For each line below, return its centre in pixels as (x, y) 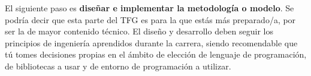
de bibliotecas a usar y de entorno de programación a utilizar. (118, 66)
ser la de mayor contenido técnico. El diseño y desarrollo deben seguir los (139, 31)
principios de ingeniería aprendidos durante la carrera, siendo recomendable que (151, 42)
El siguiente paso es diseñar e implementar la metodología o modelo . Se (150, 8)
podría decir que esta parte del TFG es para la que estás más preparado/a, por (150, 19)
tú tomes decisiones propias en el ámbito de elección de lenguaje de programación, (156, 54)
